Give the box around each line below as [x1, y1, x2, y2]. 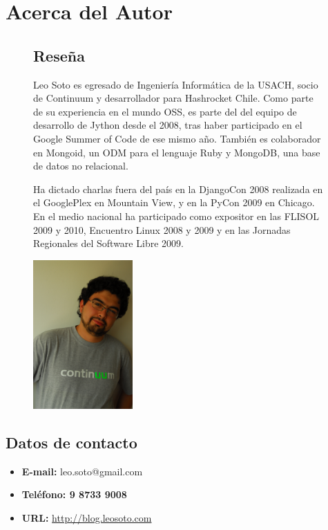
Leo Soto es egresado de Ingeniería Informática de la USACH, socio [33, 77, 318, 91]
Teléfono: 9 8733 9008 [21, 487, 127, 502]
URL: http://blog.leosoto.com [21, 510, 152, 524]
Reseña [33, 44, 85, 66]
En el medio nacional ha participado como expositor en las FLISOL [33, 208, 320, 223]
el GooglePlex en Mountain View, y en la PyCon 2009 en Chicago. [33, 195, 315, 210]
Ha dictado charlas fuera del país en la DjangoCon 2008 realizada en [33, 181, 323, 196]
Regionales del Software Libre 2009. [33, 236, 184, 250]
